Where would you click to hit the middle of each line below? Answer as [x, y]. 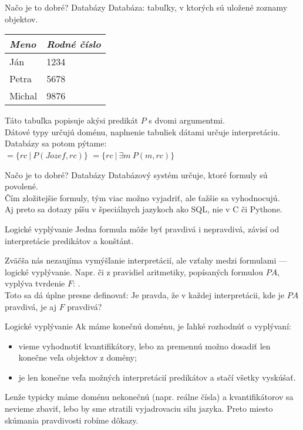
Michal [23, 96]
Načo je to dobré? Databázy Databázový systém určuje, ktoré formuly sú [136, 174]
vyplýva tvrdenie [35, 283]
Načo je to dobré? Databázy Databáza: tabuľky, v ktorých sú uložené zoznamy [146, 7]
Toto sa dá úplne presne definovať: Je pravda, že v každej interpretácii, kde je [145, 294]
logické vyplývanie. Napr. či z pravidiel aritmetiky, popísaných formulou [134, 271]
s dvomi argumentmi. [187, 120]
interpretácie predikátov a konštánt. [69, 240]
